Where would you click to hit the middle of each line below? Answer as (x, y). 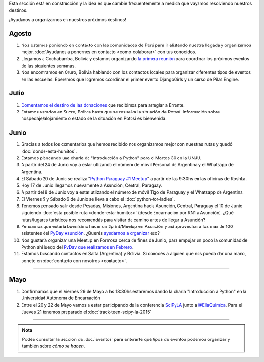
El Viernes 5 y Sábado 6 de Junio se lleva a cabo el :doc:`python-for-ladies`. (98, 199)
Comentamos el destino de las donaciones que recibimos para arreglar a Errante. (103, 105)
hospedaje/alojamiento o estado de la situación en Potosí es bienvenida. (94, 119)
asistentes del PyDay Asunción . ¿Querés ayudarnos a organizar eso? (90, 233)
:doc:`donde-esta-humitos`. (49, 151)
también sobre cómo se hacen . (54, 346)
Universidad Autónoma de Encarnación (61, 298)
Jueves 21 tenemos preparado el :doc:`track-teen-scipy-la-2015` (86, 312)
